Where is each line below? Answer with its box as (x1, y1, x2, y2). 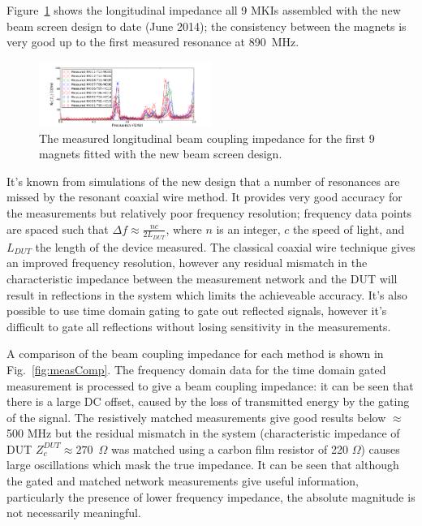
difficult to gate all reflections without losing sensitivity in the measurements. (6, 317, 391, 334)
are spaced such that (6, 220, 109, 237)
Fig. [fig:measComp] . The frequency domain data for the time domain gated (6, 360, 386, 377)
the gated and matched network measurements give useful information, (6, 472, 359, 489)
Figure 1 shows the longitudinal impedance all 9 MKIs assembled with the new (6, 2, 401, 18)
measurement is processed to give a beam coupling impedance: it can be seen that (6, 377, 414, 394)
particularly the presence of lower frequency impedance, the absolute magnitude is (6, 488, 416, 505)
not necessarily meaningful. (6, 504, 141, 521)
